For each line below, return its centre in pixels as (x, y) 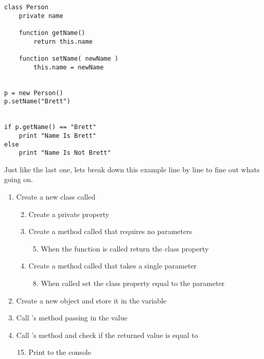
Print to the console (60, 352)
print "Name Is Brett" (57, 136)
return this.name (63, 41)
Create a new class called (56, 196)
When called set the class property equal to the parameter (133, 283)
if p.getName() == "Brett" (50, 127)
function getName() (52, 33)
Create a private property (69, 214)
